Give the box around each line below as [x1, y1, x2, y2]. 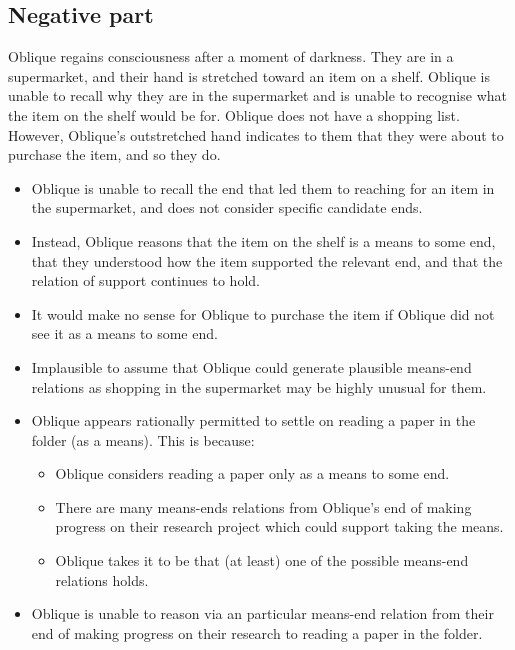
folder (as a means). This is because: [31, 429, 255, 450]
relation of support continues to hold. [31, 270, 260, 291]
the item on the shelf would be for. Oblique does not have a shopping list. [8, 104, 460, 125]
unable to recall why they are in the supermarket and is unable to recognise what [8, 85, 507, 106]
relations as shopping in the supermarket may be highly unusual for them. [31, 376, 487, 397]
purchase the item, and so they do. [8, 144, 221, 165]
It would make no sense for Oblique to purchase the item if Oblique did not [31, 303, 495, 324]
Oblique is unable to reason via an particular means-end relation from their [31, 603, 494, 624]
